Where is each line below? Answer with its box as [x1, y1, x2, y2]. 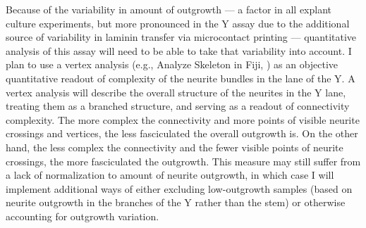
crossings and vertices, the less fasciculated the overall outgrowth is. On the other [6, 126, 358, 141]
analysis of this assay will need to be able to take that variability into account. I [6, 43, 352, 58]
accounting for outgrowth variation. [6, 208, 159, 223]
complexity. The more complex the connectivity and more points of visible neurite [6, 112, 360, 127]
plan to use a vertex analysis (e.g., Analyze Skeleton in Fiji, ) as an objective [6, 57, 338, 72]
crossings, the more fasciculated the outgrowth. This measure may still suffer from [6, 153, 361, 168]
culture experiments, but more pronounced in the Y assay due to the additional [6, 15, 350, 30]
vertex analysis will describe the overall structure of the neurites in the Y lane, [6, 84, 346, 99]
